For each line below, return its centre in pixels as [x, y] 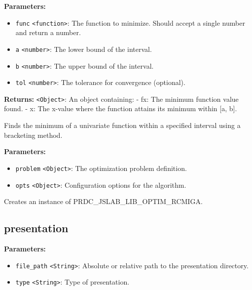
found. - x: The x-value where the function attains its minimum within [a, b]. [121, 108]
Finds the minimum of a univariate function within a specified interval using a [122, 125]
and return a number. [48, 32]
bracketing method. [33, 135]
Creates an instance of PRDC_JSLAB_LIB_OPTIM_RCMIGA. [103, 201]
